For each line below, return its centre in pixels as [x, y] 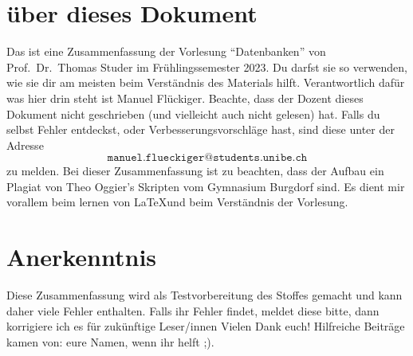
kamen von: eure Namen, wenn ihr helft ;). [110, 341]
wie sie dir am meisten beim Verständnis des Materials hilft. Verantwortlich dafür [206, 82]
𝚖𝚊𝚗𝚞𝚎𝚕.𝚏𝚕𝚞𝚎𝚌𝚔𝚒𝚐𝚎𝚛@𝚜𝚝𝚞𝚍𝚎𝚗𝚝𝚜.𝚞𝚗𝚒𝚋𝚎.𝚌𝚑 [207, 158]
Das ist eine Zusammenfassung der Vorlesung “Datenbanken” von [166, 51]
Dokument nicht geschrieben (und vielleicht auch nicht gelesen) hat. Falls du [193, 113]
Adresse [25, 145]
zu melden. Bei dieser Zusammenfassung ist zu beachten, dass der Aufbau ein [195, 171]
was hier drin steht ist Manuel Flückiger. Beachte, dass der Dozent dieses [185, 98]
